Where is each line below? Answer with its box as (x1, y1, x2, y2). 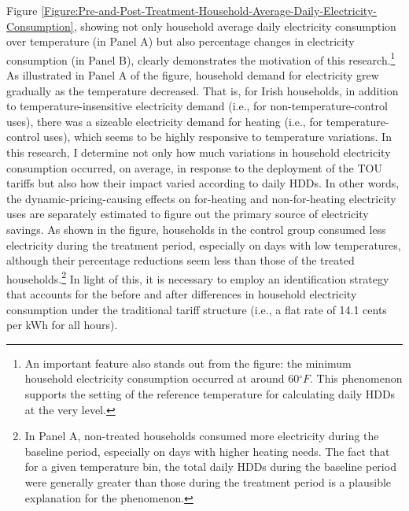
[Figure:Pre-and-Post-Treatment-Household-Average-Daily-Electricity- (41, 2, 377, 18)
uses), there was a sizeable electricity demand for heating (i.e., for (6, 113, 323, 129)
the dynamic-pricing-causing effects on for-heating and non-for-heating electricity (6, 190, 396, 206)
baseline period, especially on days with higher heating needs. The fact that (24, 442, 390, 459)
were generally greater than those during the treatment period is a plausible (24, 473, 392, 490)
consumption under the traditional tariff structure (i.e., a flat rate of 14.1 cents (6, 301, 387, 317)
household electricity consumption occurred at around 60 (24, 370, 300, 387)
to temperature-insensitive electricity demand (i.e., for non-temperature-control (6, 98, 388, 114)
